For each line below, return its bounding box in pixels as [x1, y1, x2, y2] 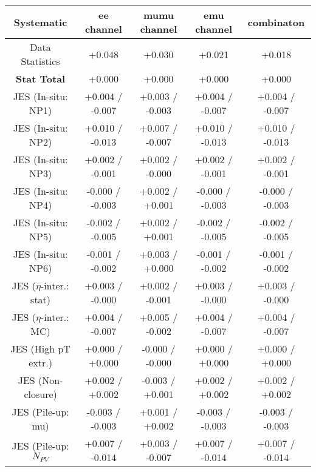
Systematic [13, 15, 67, 29]
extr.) [29, 356, 52, 369]
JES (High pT [10, 342, 70, 356]
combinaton [247, 15, 305, 29]
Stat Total [15, 72, 66, 86]
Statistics [21, 54, 60, 68]
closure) [24, 387, 57, 401]
